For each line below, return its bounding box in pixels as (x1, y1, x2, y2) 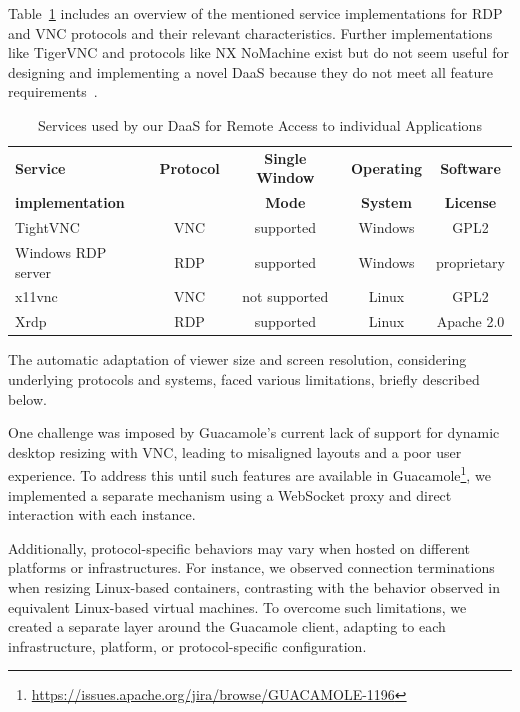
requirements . (8, 81, 98, 102)
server (15, 261, 51, 282)
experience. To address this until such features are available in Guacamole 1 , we (8, 462, 491, 485)
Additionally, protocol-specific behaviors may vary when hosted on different (8, 537, 471, 558)
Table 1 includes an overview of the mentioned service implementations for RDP (8, 3, 503, 23)
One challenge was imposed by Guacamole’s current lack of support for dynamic (8, 422, 500, 443)
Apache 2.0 (436, 311, 505, 332)
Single (264, 147, 307, 168)
